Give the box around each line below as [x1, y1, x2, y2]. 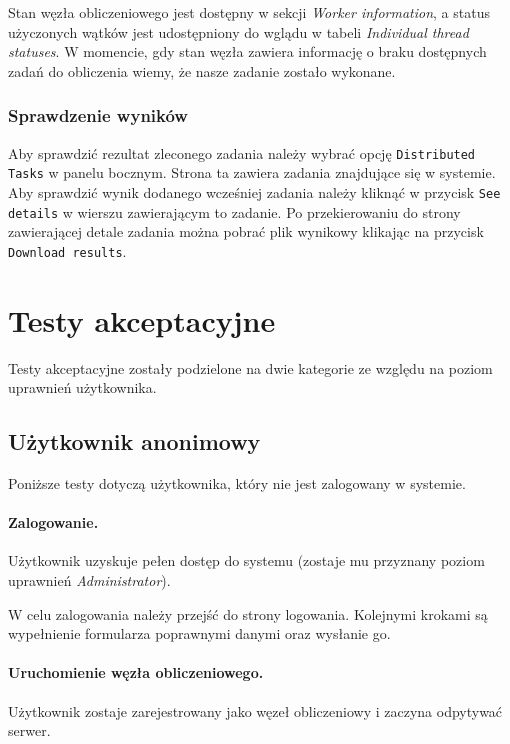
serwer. [8, 720, 51, 741]
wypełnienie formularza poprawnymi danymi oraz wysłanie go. [8, 623, 391, 644]
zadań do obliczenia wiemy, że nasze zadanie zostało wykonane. [8, 60, 396, 81]
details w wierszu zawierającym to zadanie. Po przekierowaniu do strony [8, 201, 461, 222]
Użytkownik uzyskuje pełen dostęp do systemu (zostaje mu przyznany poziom [8, 550, 485, 571]
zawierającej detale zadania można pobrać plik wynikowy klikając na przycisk [8, 221, 484, 242]
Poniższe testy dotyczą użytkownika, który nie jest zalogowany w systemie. [8, 472, 466, 493]
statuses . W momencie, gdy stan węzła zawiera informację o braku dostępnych [8, 41, 487, 62]
